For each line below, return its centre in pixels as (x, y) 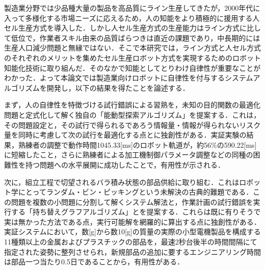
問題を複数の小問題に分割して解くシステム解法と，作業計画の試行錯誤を (132, 201)
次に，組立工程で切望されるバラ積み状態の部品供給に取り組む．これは (122, 182)
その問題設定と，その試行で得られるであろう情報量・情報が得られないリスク (132, 125)
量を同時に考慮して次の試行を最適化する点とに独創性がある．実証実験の (125, 135)
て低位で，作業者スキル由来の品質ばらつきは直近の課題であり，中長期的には (132, 37)
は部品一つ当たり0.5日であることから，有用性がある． (94, 262)
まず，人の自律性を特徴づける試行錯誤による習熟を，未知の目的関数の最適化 (132, 105)
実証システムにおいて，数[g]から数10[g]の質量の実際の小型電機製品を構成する (132, 232)
